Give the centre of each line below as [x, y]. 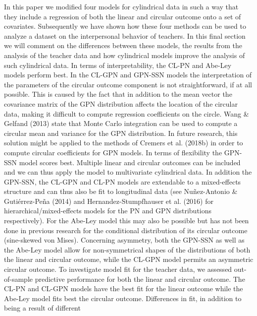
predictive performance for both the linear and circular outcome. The [140, 279]
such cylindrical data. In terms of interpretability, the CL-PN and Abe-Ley [118, 65]
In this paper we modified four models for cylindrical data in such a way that [121, 6]
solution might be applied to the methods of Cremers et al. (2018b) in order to [124, 143]
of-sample [19, 279]
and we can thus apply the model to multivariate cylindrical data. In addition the [128, 172]
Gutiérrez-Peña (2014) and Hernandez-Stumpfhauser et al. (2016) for [109, 201]
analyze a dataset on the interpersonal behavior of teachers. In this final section [125, 35]
